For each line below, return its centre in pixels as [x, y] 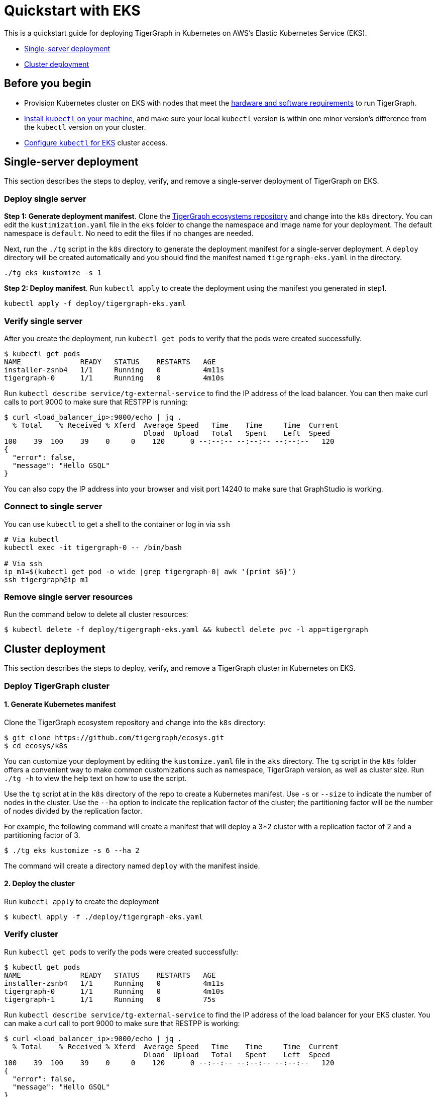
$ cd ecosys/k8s [36, 746]
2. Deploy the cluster [39, 884]
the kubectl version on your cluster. [85, 127]
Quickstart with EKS [72, 11]
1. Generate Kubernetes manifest [60, 704]
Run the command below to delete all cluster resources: [96, 614]
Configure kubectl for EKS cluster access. [96, 142]
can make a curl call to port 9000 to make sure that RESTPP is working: [122, 1023]
